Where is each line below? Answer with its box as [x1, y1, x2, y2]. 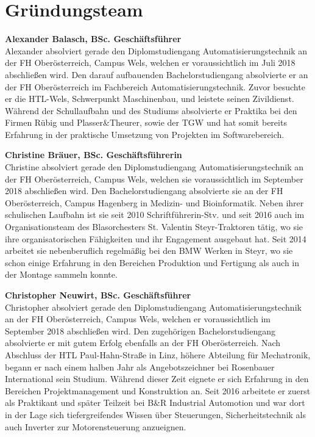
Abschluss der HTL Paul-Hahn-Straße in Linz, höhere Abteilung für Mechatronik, [5, 348, 311, 361]
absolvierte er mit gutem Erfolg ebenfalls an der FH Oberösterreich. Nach [5, 336, 281, 349]
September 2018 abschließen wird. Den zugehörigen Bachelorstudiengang [5, 324, 276, 337]
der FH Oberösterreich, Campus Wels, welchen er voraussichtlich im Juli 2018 [5, 56, 296, 69]
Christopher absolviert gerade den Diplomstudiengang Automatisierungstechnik [5, 300, 302, 313]
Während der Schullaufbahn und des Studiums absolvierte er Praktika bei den [5, 104, 297, 117]
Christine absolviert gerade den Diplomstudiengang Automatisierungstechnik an [5, 161, 303, 173]
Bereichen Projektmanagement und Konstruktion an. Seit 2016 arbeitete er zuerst [5, 384, 311, 397]
